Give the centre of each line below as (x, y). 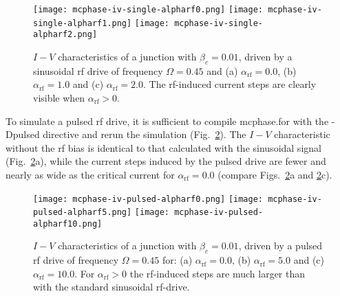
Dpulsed (23, 134)
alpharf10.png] (68, 224)
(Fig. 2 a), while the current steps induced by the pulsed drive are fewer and (166, 161)
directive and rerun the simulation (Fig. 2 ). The (145, 134)
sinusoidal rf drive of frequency (98, 70)
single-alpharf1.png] (83, 23)
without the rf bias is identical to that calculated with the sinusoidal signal (163, 147)
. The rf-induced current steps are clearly (230, 84)
